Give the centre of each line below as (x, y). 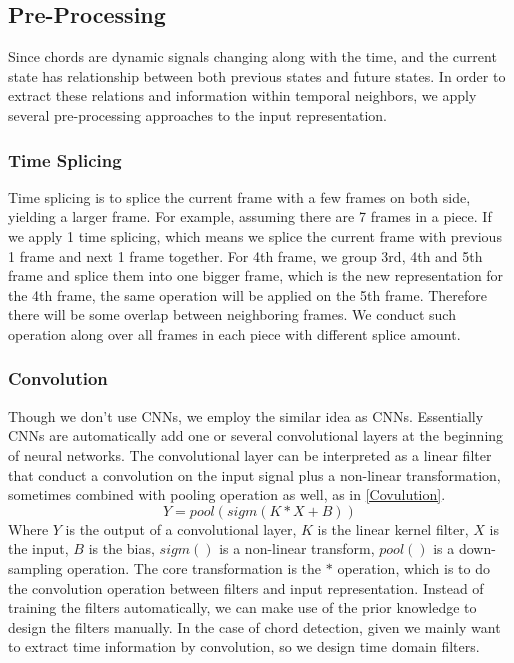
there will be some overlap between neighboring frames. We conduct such (232, 314)
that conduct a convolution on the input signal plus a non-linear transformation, (254, 474)
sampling (35, 567)
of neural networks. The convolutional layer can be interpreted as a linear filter (250, 454)
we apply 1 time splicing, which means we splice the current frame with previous (255, 235)
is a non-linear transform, (297, 548)
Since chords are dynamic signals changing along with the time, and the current (252, 56)
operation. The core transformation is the (194, 567)
